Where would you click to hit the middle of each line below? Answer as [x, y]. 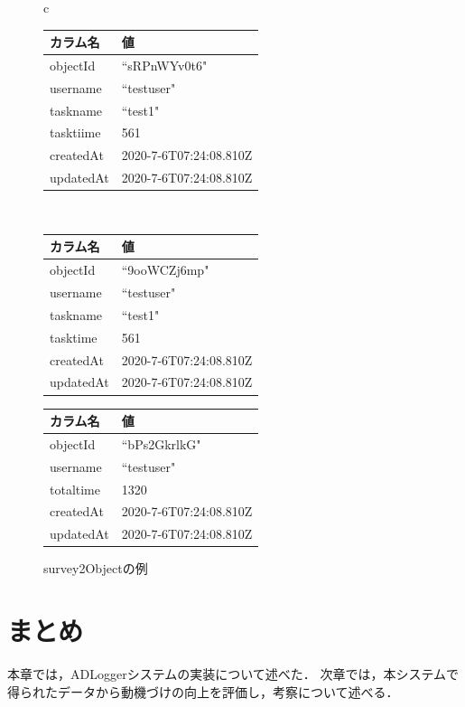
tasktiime [75, 132]
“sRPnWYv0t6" [164, 65]
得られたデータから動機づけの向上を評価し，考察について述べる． [203, 691]
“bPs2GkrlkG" [161, 443]
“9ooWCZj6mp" [165, 270]
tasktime [74, 337]
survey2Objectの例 [96, 568]
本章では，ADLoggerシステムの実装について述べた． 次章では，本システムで [233, 674]
